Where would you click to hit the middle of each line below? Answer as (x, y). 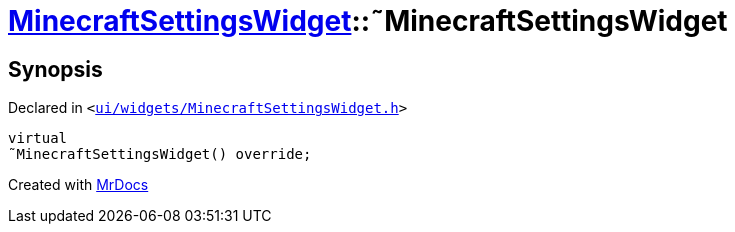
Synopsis (55, 69)
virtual (38, 138)
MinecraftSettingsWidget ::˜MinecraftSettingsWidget (368, 21)
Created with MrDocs (78, 185)
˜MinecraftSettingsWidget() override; (160, 154)
